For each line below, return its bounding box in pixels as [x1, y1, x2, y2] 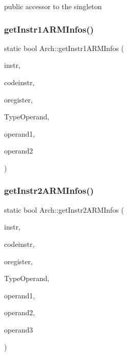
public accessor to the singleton [4, 1, 102, 11]
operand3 [4, 324, 33, 335]
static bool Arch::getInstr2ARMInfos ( [4, 204, 124, 215]
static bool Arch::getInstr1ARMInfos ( [4, 42, 124, 53]
